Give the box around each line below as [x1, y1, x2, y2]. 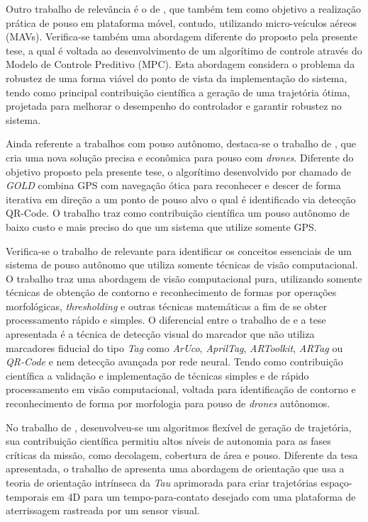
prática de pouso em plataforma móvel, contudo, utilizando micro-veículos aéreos [6, 15, 357, 30]
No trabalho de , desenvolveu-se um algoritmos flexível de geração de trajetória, [6, 419, 352, 434]
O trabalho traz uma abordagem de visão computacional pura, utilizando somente [6, 271, 362, 285]
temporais [6, 489, 49, 504]
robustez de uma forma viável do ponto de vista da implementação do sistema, [6, 70, 347, 85]
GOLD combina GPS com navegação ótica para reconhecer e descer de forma [6, 178, 341, 193]
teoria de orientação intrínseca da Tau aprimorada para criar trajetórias [6, 475, 318, 489]
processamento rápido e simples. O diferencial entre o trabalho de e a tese [6, 312, 326, 327]
